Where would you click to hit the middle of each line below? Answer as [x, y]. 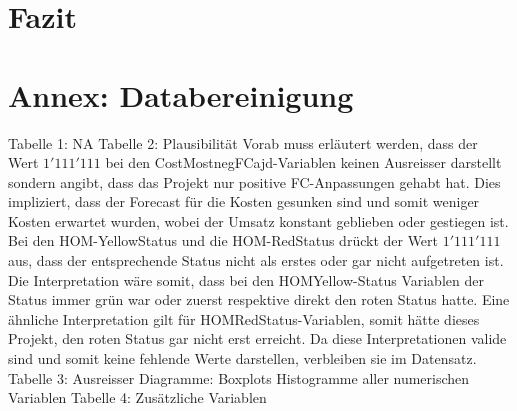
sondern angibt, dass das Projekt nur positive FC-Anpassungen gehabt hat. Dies [254, 181]
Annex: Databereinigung [181, 94]
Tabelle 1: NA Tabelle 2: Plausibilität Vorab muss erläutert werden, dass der [243, 142]
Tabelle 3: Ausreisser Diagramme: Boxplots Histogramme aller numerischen [239, 377]
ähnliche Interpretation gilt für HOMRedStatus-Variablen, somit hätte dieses [244, 318]
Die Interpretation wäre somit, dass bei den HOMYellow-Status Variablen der [246, 279]
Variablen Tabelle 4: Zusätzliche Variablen [137, 397]
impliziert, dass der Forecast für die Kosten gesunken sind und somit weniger [244, 201]
